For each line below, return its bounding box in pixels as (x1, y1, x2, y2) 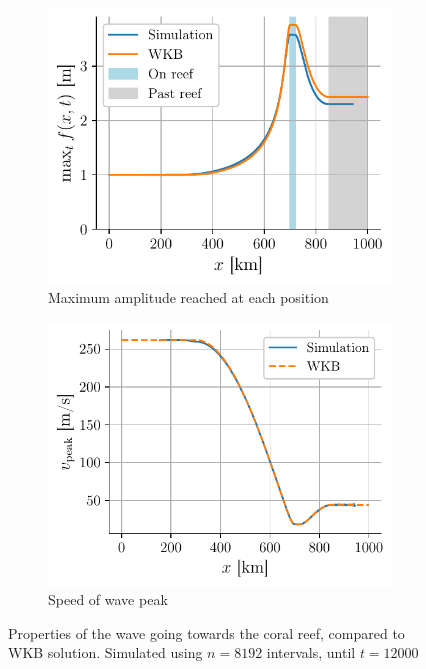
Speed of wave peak (48, 589, 168, 610)
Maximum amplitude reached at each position (48, 287, 329, 308)
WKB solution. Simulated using (8, 642, 203, 663)
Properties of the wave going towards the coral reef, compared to (8, 622, 405, 643)
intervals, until (266, 642, 356, 663)
